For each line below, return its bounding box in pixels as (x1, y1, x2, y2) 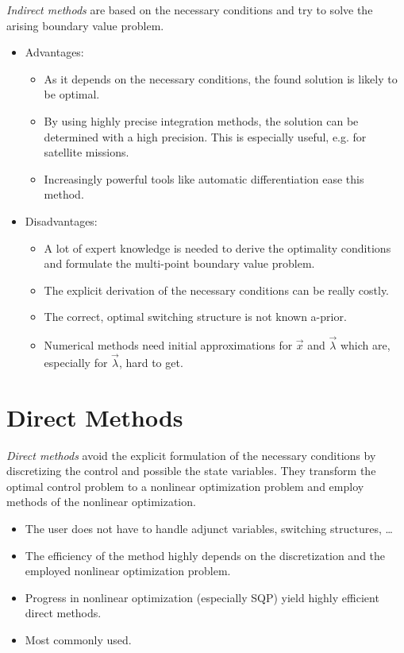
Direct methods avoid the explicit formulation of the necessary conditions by (6, 446, 376, 463)
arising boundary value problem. (6, 17, 164, 33)
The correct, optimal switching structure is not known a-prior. (44, 308, 347, 325)
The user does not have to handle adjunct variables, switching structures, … (25, 520, 393, 537)
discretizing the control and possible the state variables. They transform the (6, 462, 376, 479)
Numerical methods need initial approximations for (44, 337, 293, 354)
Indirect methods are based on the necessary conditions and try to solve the (6, 2, 373, 17)
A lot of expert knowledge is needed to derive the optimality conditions (44, 239, 391, 256)
